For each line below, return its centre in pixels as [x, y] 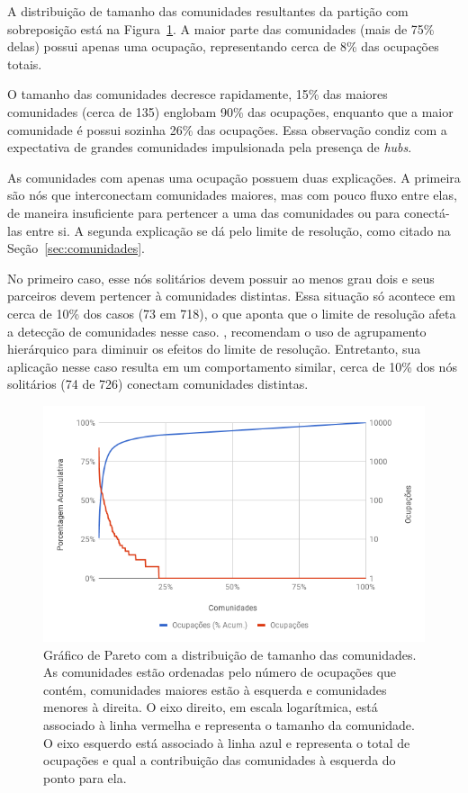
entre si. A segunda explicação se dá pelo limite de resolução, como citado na [238, 230]
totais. [25, 63]
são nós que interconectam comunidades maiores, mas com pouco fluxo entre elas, [232, 195]
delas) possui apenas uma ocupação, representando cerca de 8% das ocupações [223, 46]
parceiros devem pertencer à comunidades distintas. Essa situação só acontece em [231, 296]
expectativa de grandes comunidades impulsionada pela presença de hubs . [210, 147]
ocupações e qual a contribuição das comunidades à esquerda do [220, 760]
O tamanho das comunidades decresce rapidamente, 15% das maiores [198, 94]
